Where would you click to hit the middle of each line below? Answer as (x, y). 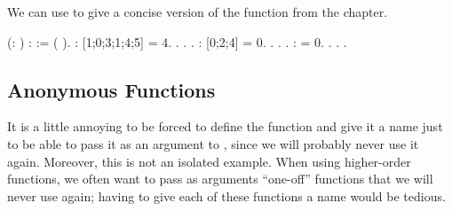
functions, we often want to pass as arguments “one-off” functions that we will (220, 179)
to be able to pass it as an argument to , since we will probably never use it (213, 143)
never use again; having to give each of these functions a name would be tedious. (226, 195)
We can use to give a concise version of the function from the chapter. (198, 11)
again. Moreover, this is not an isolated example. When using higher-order (209, 161)
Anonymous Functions (111, 89)
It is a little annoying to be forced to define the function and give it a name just (225, 126)
